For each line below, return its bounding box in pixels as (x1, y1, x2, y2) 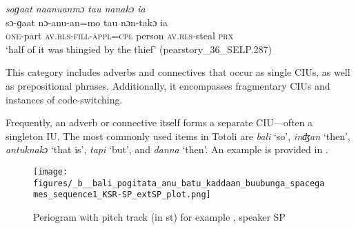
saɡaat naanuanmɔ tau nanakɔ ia (6, 1, 146, 15)
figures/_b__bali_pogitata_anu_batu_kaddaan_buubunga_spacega (33, 178, 325, 188)
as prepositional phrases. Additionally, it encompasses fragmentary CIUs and (6, 78, 330, 92)
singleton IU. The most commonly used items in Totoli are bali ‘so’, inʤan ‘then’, (6, 128, 350, 143)
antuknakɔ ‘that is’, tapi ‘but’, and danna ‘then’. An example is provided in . (6, 142, 328, 157)
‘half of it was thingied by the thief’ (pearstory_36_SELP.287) (6, 41, 272, 56)
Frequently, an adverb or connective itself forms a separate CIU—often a (6, 115, 313, 130)
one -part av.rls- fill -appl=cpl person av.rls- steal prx (6, 28, 234, 43)
